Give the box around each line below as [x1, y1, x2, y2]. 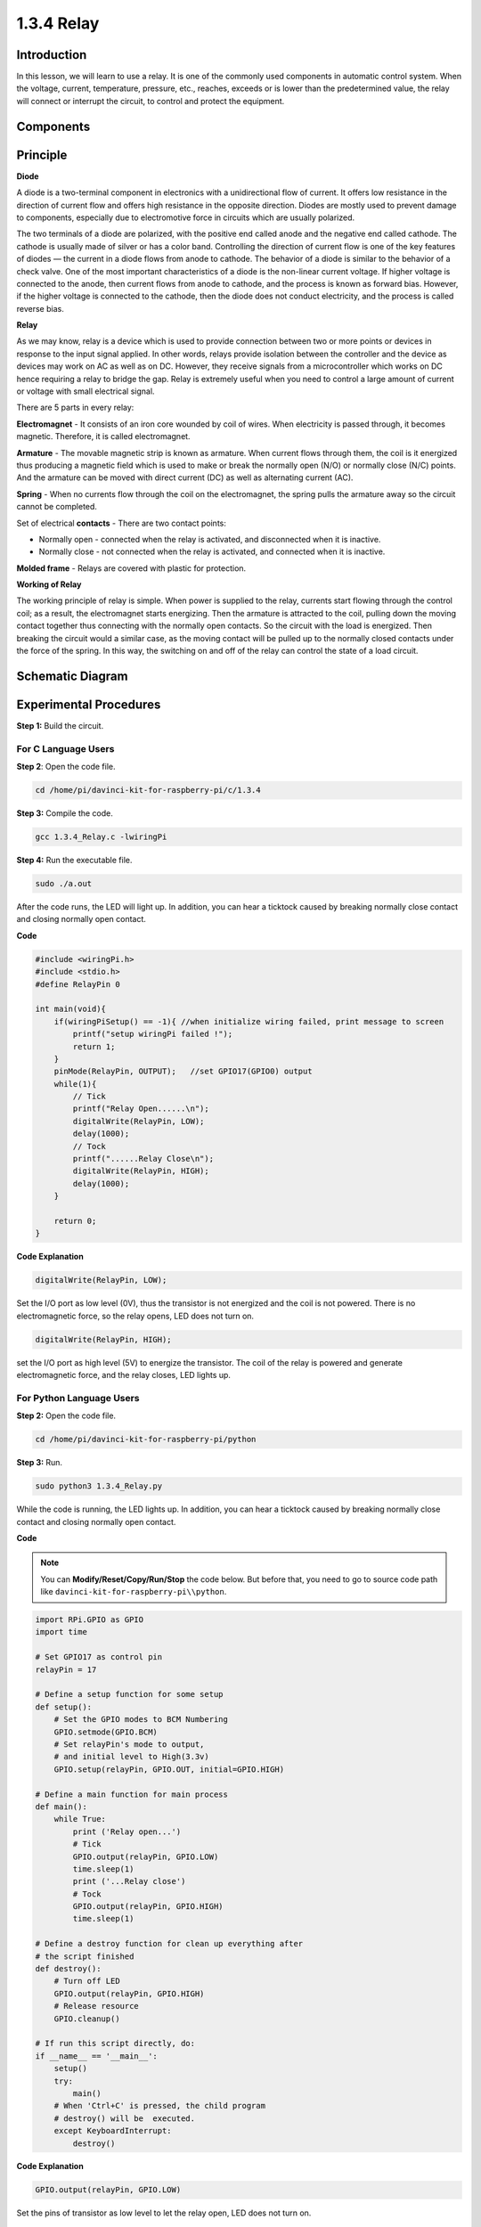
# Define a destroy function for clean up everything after [35, 1938, 304, 1949]
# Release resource [53, 2001, 140, 2011]
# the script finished [35, 1951, 135, 1962]
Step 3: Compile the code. [16, 808, 113, 819]
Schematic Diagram [16, 668, 128, 683]
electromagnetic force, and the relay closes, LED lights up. [16, 1370, 232, 1381]
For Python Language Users [16, 1391, 140, 1404]
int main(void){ [35, 1004, 107, 1015]
